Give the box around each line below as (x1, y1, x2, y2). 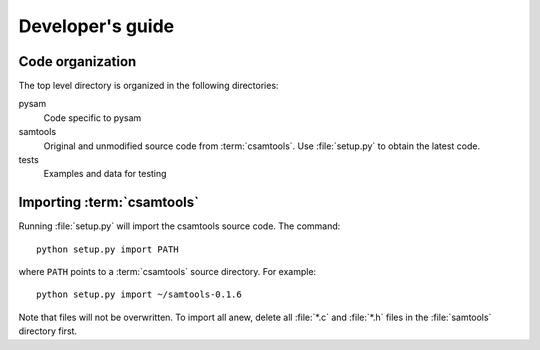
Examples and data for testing (43, 168, 167, 180)
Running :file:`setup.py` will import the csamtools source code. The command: (18, 220, 341, 232)
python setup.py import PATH (36, 243, 179, 255)
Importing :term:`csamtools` (18, 194, 200, 211)
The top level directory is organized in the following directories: (18, 80, 279, 92)
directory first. (18, 325, 78, 337)
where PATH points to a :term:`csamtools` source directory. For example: (18, 266, 317, 278)
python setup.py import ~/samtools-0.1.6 (36, 289, 242, 300)
